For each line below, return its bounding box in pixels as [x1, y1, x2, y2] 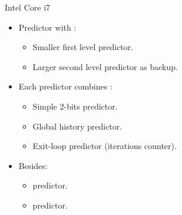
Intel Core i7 [5, 1, 51, 13]
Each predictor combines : [18, 80, 112, 92]
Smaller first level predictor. [32, 41, 134, 53]
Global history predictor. [32, 120, 123, 132]
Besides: [18, 159, 48, 171]
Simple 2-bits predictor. [32, 100, 118, 112]
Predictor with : [18, 21, 77, 33]
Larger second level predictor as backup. [32, 60, 178, 72]
